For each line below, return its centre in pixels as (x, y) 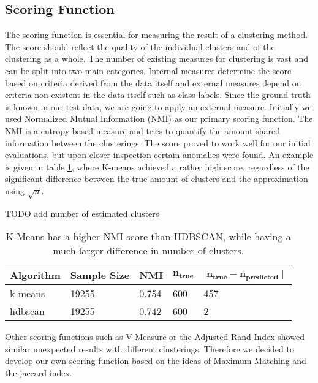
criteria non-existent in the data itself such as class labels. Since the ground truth (158, 95)
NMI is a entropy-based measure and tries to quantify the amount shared (142, 130)
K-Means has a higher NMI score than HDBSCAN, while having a (148, 237)
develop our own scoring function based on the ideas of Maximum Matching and (156, 361)
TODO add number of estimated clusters (82, 213)
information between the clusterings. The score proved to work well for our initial (158, 142)
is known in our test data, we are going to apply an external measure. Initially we (158, 106)
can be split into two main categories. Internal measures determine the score (148, 70)
